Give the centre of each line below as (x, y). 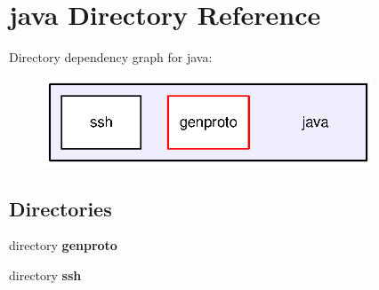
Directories (60, 208)
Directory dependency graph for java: (111, 57)
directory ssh (45, 275)
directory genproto (63, 245)
